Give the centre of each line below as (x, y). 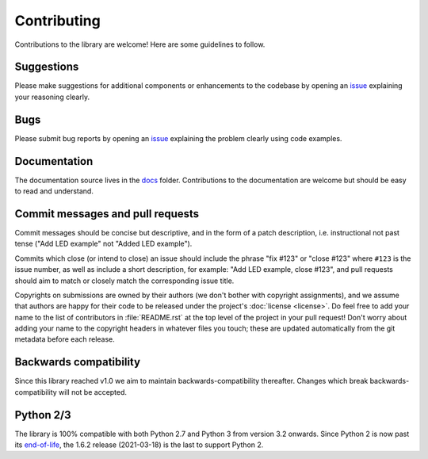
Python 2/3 (43, 415)
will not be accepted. (92, 392)
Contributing (57, 21)
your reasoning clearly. (52, 97)
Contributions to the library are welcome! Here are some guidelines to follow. (140, 44)
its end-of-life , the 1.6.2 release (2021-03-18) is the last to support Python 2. (139, 445)
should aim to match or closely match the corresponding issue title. (124, 281)
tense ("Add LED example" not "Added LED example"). (103, 244)
